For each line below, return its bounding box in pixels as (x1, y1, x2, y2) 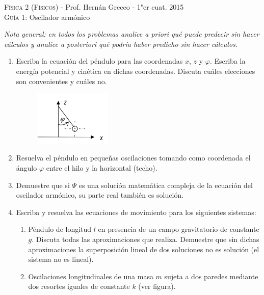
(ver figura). (138, 281, 176, 291)
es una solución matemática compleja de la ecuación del (78, 179, 253, 190)
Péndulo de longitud (28, 224, 92, 234)
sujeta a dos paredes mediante (164, 271, 258, 281)
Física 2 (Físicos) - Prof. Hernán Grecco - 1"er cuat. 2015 (4, 2, 184, 12)
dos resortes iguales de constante (28, 281, 130, 291)
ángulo (16, 163, 37, 173)
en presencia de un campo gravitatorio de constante (98, 224, 259, 234)
